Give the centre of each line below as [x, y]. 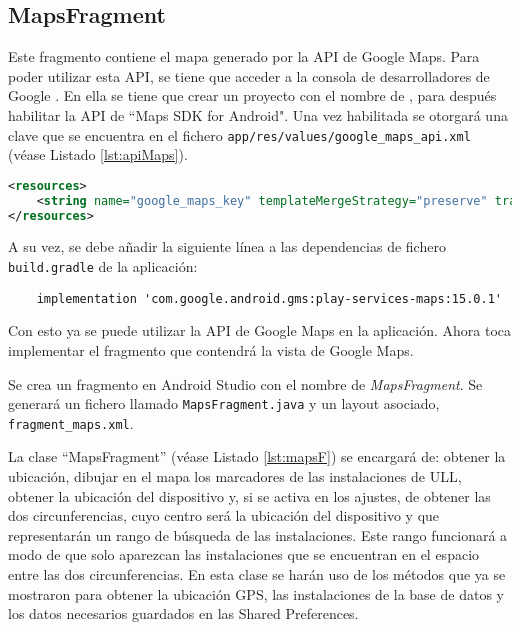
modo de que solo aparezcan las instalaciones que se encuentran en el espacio [244, 554]
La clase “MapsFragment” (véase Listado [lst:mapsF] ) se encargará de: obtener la [257, 456]
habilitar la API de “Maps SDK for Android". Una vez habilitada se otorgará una [258, 114]
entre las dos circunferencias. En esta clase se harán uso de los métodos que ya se [257, 574]
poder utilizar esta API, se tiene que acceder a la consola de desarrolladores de [249, 75]
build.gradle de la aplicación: [103, 266]
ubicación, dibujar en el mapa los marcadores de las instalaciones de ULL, [235, 476]
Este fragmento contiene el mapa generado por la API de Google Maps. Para [244, 56]
